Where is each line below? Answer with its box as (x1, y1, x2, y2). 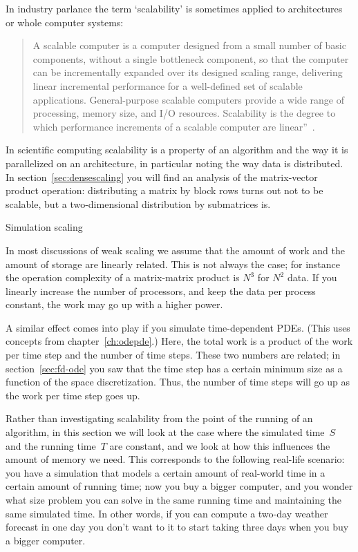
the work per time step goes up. (6, 388, 140, 402)
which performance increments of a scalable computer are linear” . (32, 119, 315, 133)
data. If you (287, 270, 337, 285)
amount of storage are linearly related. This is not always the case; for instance (6, 256, 341, 271)
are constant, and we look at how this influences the (109, 438, 330, 453)
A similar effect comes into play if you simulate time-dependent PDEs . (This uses (6, 320, 350, 334)
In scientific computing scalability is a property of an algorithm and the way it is (6, 142, 348, 157)
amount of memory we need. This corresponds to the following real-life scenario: (6, 452, 345, 466)
